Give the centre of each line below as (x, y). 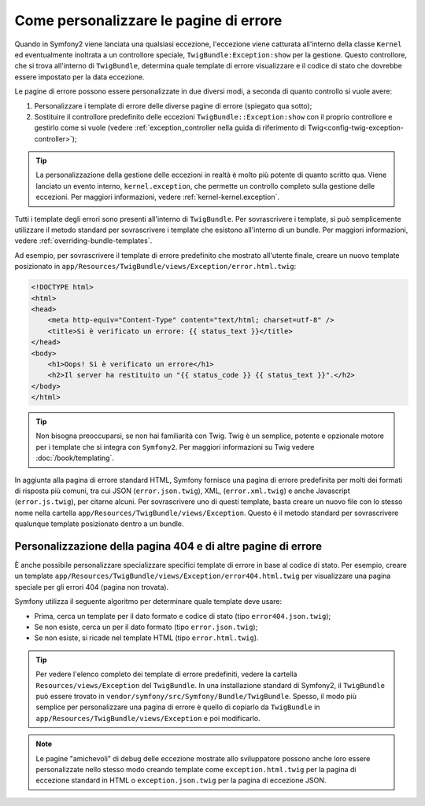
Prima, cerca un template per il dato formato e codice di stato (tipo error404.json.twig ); (183, 616)
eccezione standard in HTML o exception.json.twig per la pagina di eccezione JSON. (181, 780)
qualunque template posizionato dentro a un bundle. (99, 524)
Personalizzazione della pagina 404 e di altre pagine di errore (168, 546)
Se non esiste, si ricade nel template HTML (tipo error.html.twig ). (146, 638)
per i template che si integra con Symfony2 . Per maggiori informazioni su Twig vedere (175, 447)
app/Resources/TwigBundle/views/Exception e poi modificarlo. (148, 718)
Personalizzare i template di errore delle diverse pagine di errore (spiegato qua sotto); (173, 105)
